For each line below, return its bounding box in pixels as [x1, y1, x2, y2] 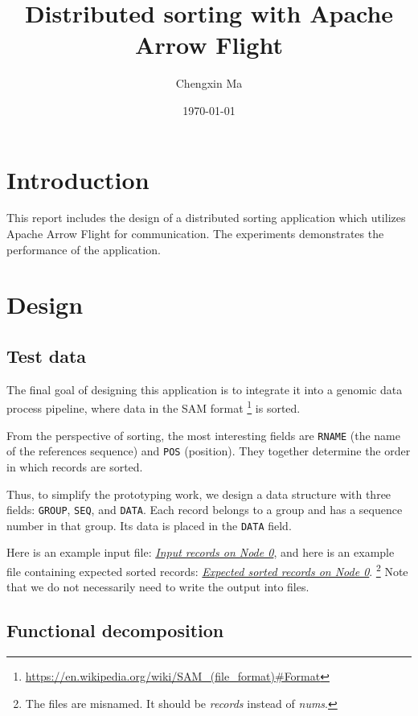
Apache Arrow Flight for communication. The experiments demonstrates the [6, 225, 384, 242]
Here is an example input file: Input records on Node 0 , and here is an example [6, 544, 395, 561]
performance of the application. [6, 241, 161, 257]
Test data [6, 343, 87, 368]
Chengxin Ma [175, 75, 243, 92]
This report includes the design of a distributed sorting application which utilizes [6, 209, 406, 226]
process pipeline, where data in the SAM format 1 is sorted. [6, 397, 301, 417]
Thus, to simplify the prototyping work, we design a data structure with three [6, 485, 391, 502]
